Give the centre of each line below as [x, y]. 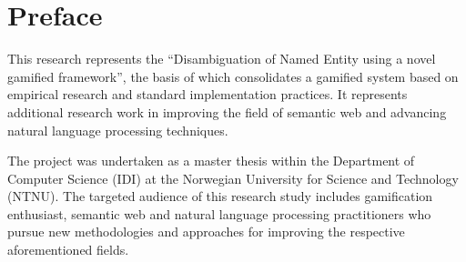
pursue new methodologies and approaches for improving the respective [206, 232]
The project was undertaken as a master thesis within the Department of [211, 161]
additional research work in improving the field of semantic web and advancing [227, 111]
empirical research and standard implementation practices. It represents [208, 94]
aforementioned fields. [68, 250]
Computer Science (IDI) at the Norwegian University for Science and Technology [233, 178]
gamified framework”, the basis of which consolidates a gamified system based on [233, 76]
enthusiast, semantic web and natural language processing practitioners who [219, 213]
